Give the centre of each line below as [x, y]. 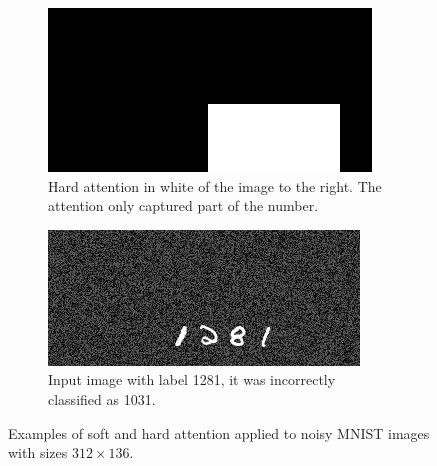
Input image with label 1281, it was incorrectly [192, 379]
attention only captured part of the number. [183, 205]
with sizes [38, 452]
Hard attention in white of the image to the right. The [215, 185]
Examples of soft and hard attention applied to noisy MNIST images [219, 432]
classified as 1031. [102, 398]
